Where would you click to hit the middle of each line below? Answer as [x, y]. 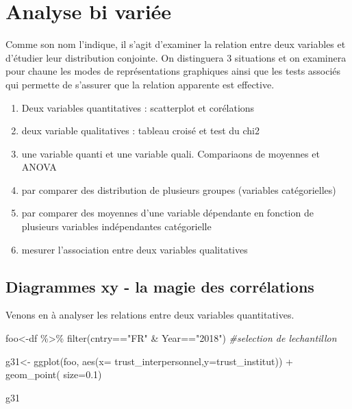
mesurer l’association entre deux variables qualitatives [135, 249]
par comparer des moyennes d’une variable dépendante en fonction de [167, 213]
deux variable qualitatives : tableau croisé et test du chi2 [140, 131]
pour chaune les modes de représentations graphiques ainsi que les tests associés [173, 71]
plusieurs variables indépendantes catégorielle [116, 226]
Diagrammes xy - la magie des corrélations [160, 286]
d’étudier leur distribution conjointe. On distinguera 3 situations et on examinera [176, 57]
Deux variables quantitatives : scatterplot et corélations [138, 107]
